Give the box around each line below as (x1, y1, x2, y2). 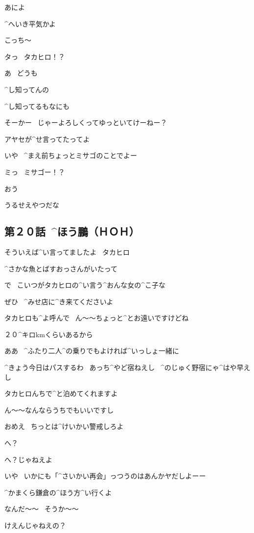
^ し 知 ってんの (4, 84, 49, 94)
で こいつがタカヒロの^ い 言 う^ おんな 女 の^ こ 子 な (4, 280, 166, 290)
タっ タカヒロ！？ (4, 51, 65, 61)
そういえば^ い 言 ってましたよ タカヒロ (4, 246, 130, 257)
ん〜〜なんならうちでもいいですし (4, 404, 114, 415)
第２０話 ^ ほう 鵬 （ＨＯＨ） (4, 224, 139, 239)
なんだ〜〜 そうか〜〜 (4, 504, 79, 514)
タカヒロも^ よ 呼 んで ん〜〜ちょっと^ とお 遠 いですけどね (4, 313, 189, 323)
